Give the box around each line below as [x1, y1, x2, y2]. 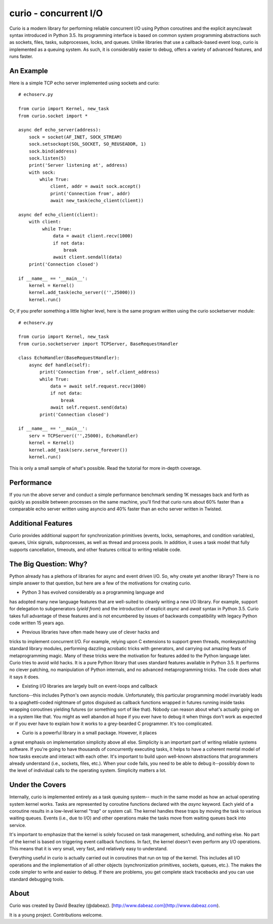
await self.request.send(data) [50, 405, 128, 410]
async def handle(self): [28, 362, 90, 368]
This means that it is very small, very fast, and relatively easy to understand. [9, 846, 168, 852]
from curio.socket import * [18, 113, 88, 119]
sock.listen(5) [28, 155, 67, 161]
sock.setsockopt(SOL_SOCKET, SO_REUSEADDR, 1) [28, 141, 147, 147]
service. [9, 822, 26, 828]
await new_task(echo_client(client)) [50, 198, 144, 204]
